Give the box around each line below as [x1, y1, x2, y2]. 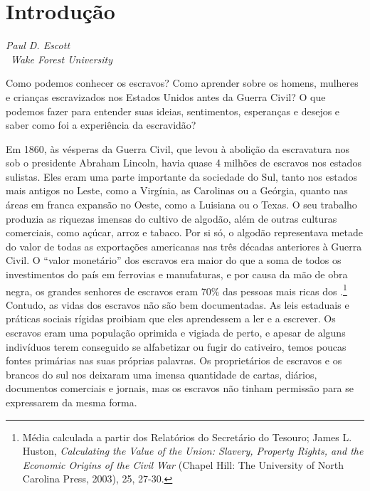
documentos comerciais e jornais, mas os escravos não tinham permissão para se [6, 381, 354, 396]
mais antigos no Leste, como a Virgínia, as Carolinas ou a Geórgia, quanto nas [6, 183, 348, 198]
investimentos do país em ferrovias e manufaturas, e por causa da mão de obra [6, 267, 348, 282]
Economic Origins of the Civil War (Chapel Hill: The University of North [22, 457, 344, 472]
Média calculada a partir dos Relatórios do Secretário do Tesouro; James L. [22, 429, 352, 444]
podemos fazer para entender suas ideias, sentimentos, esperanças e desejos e [6, 103, 340, 118]
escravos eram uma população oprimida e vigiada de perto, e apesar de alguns [6, 325, 346, 340]
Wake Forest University [11, 51, 113, 66]
